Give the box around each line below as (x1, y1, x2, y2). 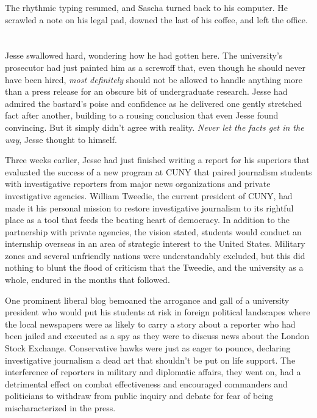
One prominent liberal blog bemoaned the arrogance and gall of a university (5, 293, 290, 306)
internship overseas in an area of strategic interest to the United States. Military (5, 237, 305, 250)
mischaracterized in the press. (5, 402, 116, 414)
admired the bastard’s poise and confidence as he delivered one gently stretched (5, 97, 302, 109)
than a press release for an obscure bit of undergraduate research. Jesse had (5, 85, 288, 98)
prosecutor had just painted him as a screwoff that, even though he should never (5, 61, 305, 73)
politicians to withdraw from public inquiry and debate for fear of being (5, 389, 274, 402)
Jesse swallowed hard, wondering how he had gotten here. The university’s (5, 49, 283, 62)
